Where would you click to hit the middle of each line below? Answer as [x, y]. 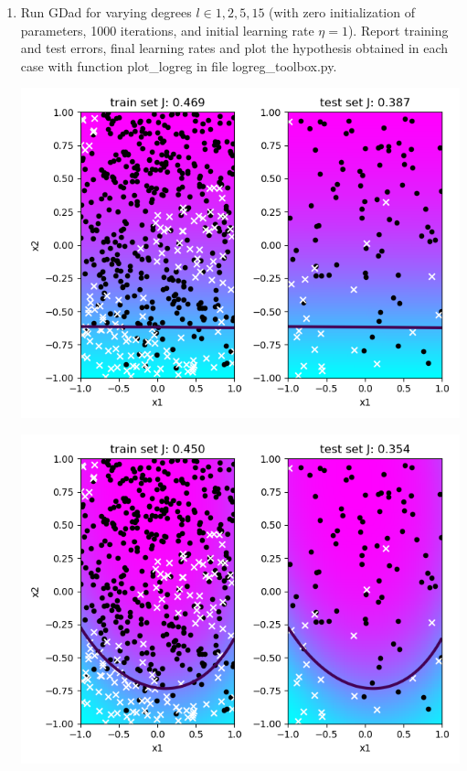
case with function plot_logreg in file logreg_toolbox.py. [179, 65]
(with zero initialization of [342, 12]
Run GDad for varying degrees [106, 12]
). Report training [398, 30]
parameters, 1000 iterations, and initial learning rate [167, 30]
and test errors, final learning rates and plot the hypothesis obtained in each [234, 48]
